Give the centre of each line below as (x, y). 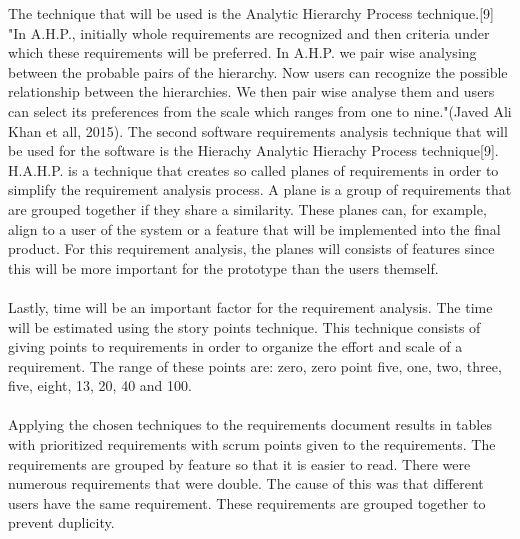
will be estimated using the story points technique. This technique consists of (244, 326)
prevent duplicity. (61, 522)
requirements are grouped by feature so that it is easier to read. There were (239, 463)
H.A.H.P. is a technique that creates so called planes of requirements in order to (253, 169)
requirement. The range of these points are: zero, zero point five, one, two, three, (255, 365)
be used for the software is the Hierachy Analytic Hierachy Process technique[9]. (253, 150)
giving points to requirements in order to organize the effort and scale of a (235, 346)
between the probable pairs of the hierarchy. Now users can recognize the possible (258, 71)
